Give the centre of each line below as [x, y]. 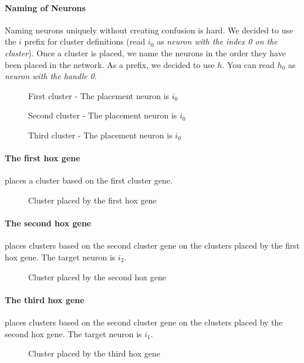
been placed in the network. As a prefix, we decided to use [110, 64]
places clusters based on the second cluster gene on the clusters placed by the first [152, 245]
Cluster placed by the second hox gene [97, 277]
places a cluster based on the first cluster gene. [89, 180]
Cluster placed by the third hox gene [94, 353]
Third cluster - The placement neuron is [100, 135]
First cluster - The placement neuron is [99, 95]
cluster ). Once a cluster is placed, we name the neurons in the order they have [145, 52]
